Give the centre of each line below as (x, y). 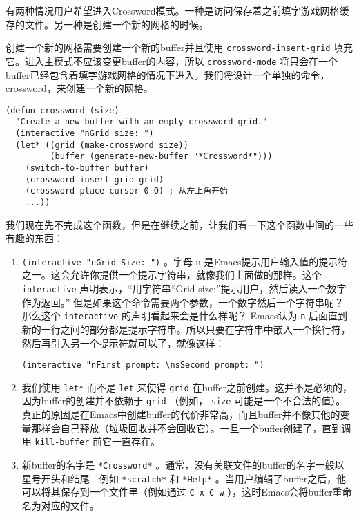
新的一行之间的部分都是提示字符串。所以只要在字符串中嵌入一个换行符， (186, 329)
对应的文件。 (70, 505)
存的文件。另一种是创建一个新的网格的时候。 (107, 24)
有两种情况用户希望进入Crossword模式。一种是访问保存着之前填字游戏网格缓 (177, 10)
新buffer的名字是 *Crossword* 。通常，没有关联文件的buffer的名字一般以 (183, 464)
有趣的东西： (35, 238)
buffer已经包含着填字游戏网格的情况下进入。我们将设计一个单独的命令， (168, 74)
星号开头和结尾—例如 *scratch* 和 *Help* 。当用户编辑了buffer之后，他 (184, 478)
